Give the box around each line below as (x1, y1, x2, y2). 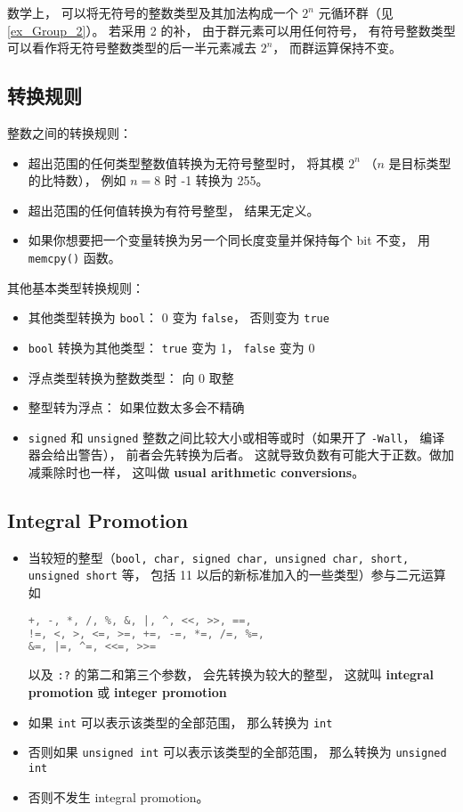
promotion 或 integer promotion (28, 682, 227, 701)
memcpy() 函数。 (28, 248, 121, 266)
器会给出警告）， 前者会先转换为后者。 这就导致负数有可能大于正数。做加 (28, 445, 455, 464)
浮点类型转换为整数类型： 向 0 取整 (28, 368, 234, 386)
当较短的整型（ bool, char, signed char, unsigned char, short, (28, 548, 410, 566)
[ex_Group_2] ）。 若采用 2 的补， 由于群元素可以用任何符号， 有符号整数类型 (7, 20, 456, 39)
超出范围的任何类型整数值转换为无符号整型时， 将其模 (28, 153, 345, 172)
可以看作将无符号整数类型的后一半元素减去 (7, 38, 256, 57)
